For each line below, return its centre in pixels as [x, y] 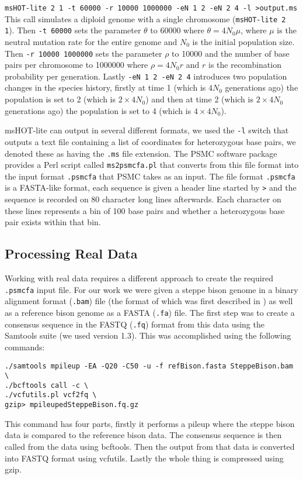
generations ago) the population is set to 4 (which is [98, 110]
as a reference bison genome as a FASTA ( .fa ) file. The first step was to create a [150, 313]
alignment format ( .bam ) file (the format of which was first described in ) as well [149, 301]
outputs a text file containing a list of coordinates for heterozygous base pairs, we [150, 141]
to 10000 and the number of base [231, 53]
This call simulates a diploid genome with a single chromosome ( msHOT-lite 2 [145, 18]
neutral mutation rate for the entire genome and [91, 41]
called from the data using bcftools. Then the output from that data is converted [150, 446]
